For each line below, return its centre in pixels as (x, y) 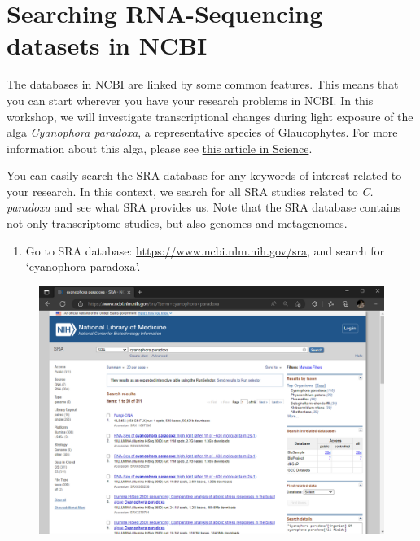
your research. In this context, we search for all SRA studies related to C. (190, 191)
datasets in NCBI (107, 45)
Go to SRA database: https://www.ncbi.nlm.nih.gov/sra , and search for (205, 250)
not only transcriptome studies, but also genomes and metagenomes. (177, 223)
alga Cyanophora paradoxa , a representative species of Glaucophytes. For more (202, 132)
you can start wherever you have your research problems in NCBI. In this (190, 100)
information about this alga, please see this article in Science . (160, 148)
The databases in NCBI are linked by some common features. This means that (203, 84)
